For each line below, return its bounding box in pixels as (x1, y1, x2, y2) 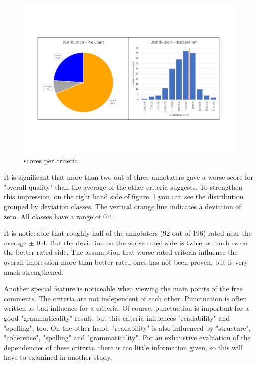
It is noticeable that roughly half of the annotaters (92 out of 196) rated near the (4, 228, 252, 238)
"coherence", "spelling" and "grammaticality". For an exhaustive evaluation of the (4, 332, 251, 343)
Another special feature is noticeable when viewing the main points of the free (4, 283, 243, 294)
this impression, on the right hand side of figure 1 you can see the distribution (4, 191, 244, 202)
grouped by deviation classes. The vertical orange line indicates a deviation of (4, 201, 241, 212)
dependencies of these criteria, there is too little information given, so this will (4, 342, 243, 352)
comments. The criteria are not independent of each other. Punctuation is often (4, 293, 247, 303)
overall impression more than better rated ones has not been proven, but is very (4, 257, 248, 267)
